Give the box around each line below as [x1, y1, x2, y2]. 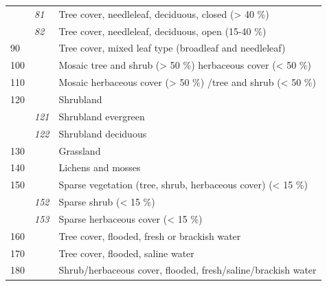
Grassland [58, 143, 101, 157]
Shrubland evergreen [58, 109, 145, 123]
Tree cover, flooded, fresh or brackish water [58, 228, 241, 243]
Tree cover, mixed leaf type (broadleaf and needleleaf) [58, 41, 286, 55]
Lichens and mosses [58, 160, 141, 175]
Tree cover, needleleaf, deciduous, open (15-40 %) [58, 23, 267, 38]
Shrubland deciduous [58, 126, 147, 140]
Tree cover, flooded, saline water [58, 245, 194, 260]
